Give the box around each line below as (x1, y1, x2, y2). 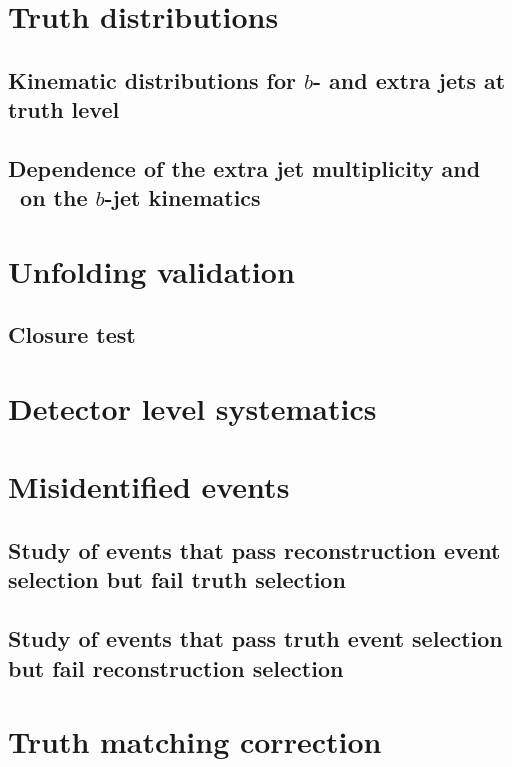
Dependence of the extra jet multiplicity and (8, 152, 481, 183)
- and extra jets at (312, 64, 506, 95)
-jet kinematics (104, 182, 261, 213)
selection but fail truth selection (8, 564, 346, 595)
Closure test (8, 319, 136, 350)
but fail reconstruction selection (8, 652, 344, 683)
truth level (8, 94, 120, 125)
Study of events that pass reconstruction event (8, 535, 501, 566)
